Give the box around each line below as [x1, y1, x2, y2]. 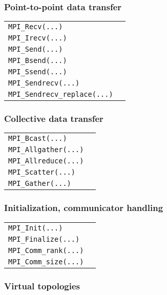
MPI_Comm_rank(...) [8, 246, 84, 255]
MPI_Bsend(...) [8, 56, 67, 65]
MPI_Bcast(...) [8, 134, 67, 143]
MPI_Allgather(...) [8, 145, 84, 154]
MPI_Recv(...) [8, 23, 63, 31]
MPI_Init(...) [8, 223, 63, 232]
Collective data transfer [4, 112, 103, 125]
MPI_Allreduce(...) [8, 157, 84, 165]
